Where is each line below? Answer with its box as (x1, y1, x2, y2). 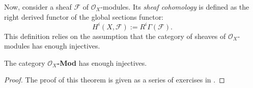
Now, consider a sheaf (4, 2, 72, 12)
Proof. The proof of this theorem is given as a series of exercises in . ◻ (4, 74, 225, 85)
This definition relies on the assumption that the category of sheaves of (4, 30, 226, 41)
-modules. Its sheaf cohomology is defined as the (100, 2, 249, 12)
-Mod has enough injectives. (57, 57, 147, 68)
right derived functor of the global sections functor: (4, 11, 164, 22)
